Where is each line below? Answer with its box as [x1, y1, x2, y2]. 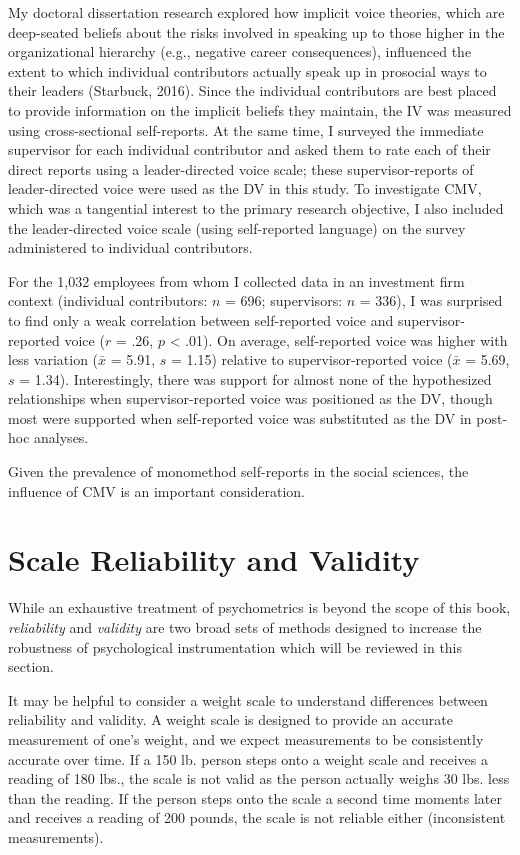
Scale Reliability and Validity [8, 539, 420, 580]
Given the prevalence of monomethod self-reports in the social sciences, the [8, 461, 469, 482]
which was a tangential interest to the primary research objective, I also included [8, 197, 504, 218]
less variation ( [8, 349, 99, 370]
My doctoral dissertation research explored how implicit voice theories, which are [8, 2, 505, 22]
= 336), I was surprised [359, 290, 503, 311]
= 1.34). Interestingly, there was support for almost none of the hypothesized [19, 368, 492, 389]
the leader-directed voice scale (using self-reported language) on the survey [8, 217, 466, 238]
